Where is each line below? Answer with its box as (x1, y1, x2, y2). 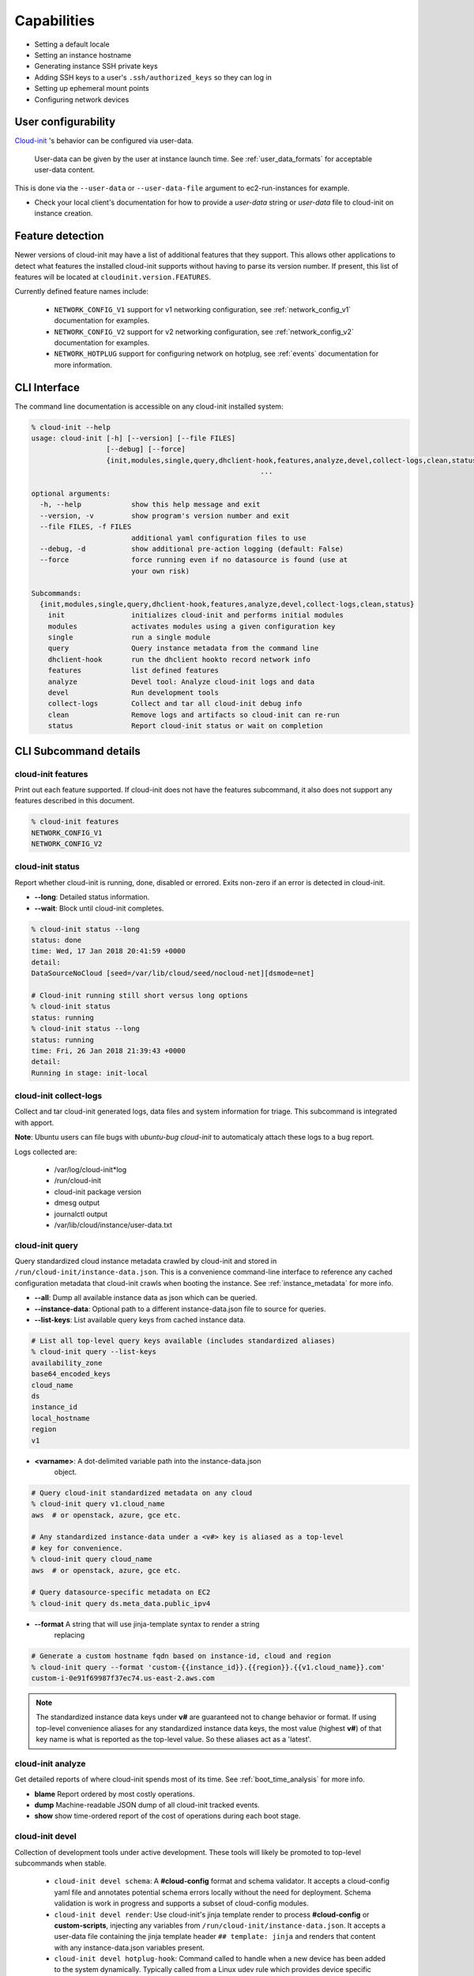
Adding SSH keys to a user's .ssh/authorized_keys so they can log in (34, 72, 272, 82)
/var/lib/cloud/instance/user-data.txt (54, 1220, 173, 1229)
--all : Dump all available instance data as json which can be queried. (34, 1293, 258, 1303)
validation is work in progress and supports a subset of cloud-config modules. (54, 1899, 310, 1908)
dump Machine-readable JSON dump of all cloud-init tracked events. (34, 1801, 260, 1810)
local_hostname (31, 1413, 90, 1423)
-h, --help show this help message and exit (39, 500, 261, 509)
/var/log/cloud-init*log (54, 1165, 127, 1174)
